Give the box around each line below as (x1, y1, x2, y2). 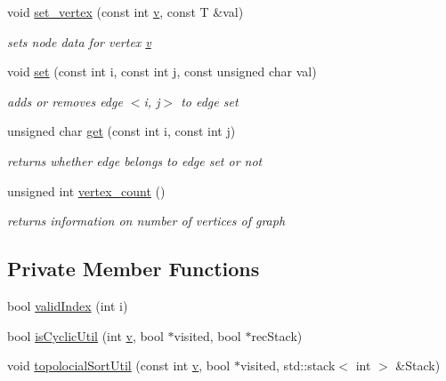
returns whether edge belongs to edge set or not (7, 151, 263, 170)
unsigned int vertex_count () (7, 181, 166, 200)
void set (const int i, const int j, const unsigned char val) (7, 62, 317, 81)
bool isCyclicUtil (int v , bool (7, 326, 164, 345)
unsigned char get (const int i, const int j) (7, 122, 236, 140)
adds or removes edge (7, 91, 123, 110)
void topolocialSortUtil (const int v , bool (7, 356, 231, 375)
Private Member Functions (7, 255, 260, 282)
